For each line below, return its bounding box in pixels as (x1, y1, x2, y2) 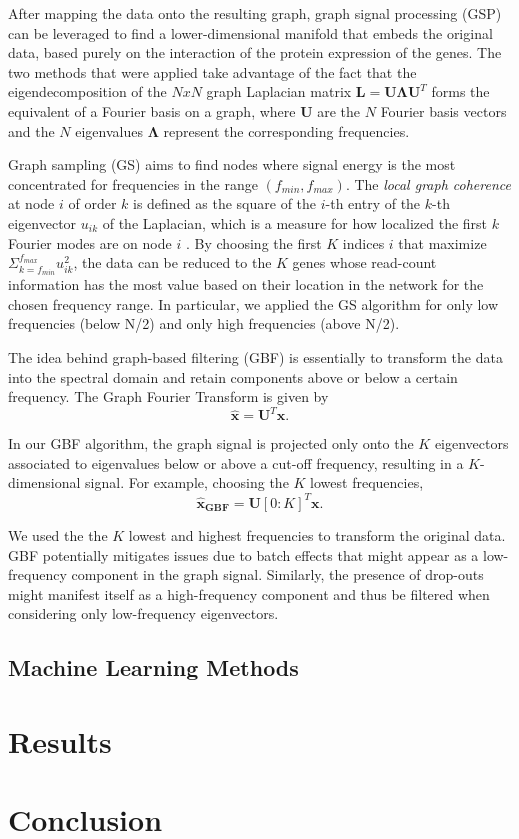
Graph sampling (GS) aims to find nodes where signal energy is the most (8, 154, 456, 175)
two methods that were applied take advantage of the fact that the (8, 61, 417, 82)
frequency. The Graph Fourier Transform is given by (8, 386, 329, 407)
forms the (431, 81, 490, 102)
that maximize (398, 232, 487, 253)
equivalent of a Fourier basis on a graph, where (8, 100, 296, 121)
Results (8, 720, 112, 761)
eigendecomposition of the (8, 81, 167, 102)
